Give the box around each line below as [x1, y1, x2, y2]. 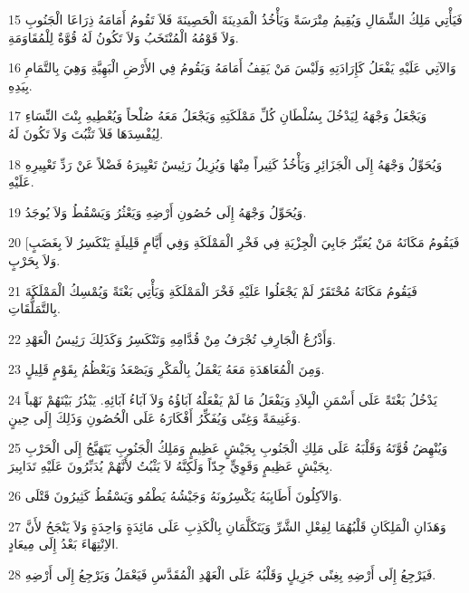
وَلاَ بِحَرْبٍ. [8, 250, 61, 269]
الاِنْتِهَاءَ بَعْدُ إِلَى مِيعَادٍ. [8, 534, 119, 553]
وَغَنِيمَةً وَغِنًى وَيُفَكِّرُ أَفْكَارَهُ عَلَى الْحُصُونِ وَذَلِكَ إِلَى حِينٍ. [8, 407, 301, 426]
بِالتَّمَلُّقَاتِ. [8, 299, 61, 318]
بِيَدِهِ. [8, 75, 33, 94]
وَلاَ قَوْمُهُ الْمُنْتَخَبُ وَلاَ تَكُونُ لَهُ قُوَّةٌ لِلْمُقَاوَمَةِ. [8, 27, 239, 46]
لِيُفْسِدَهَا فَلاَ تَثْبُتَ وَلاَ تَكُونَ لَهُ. [8, 123, 164, 142]
